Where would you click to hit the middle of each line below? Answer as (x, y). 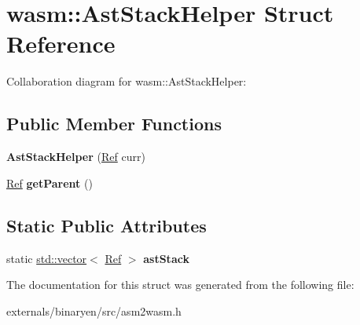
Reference (61, 44)
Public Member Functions (114, 124)
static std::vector (47, 258)
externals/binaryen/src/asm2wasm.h (94, 310)
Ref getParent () (50, 183)
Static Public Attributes (107, 225)
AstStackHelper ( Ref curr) (76, 157)
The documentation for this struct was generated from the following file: (180, 285)
